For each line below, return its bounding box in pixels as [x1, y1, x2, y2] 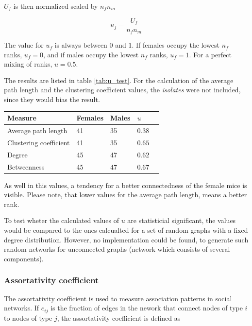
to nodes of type [4, 312, 52, 323]
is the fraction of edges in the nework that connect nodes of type [50, 303, 243, 313]
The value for [4, 40, 44, 50]
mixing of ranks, [4, 59, 52, 69]
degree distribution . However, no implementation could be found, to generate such [4, 234, 249, 244]
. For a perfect [189, 49, 232, 59]
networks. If [4, 303, 39, 313]
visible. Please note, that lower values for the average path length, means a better [4, 189, 247, 200]
